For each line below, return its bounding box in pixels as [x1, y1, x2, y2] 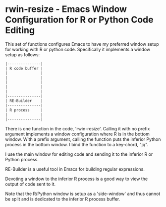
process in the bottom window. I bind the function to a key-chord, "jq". [5, 142, 149, 148]
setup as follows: [5, 51, 40, 58]
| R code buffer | [5, 66, 43, 71]
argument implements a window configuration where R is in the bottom [5, 131, 150, 137]
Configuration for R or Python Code [5, 14, 154, 25]
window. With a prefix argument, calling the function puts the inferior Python [5, 136, 161, 142]
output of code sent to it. [5, 181, 56, 187]
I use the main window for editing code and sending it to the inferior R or [5, 151, 153, 157]
